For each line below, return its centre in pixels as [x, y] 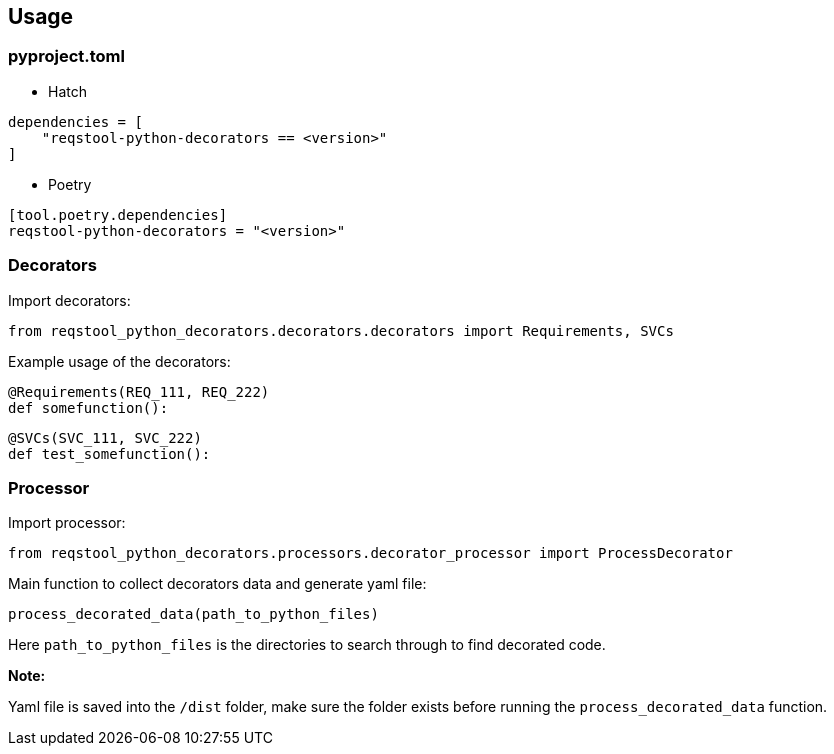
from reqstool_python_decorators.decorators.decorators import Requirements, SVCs [341, 330]
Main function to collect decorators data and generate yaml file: [217, 584]
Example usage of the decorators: [119, 361]
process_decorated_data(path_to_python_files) [193, 614]
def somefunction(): [88, 407]
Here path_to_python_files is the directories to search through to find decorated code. [307, 645]
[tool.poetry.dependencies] [118, 214]
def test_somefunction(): [109, 453]
